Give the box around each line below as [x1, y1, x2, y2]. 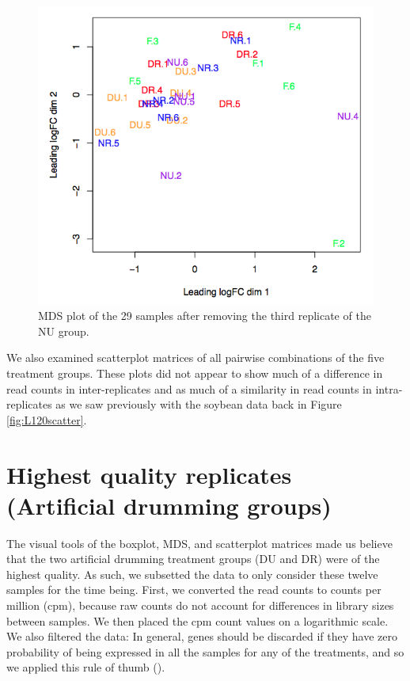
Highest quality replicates [6, 458, 292, 490]
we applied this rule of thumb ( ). [6, 659, 165, 675]
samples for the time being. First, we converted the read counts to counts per [6, 581, 382, 598]
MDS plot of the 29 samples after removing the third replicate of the [38, 307, 371, 324]
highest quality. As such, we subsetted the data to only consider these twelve [6, 565, 378, 582]
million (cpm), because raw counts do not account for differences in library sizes [6, 597, 394, 613]
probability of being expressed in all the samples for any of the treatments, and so [6, 643, 404, 660]
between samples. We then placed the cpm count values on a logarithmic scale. [6, 612, 389, 629]
